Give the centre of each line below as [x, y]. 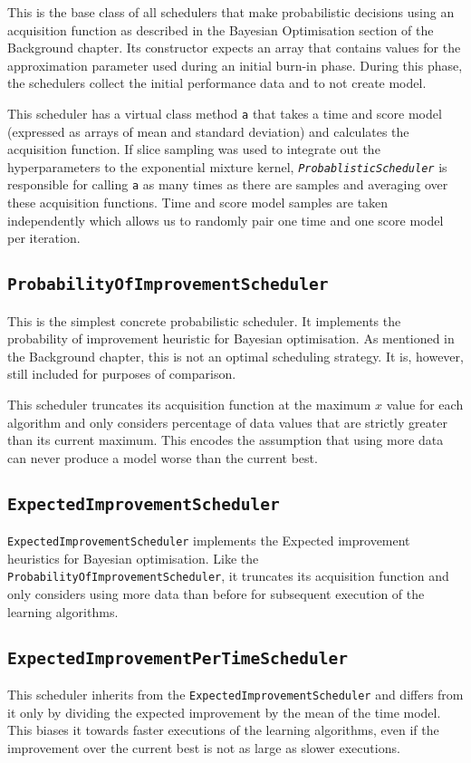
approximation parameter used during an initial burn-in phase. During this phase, [235, 65]
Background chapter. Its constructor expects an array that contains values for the [234, 48]
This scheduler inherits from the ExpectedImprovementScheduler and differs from [235, 695]
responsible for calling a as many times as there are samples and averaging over [228, 184]
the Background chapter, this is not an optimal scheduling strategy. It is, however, [235, 356]
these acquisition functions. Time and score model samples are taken [198, 203]
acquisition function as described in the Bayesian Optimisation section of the [221, 29]
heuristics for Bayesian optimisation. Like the [133, 558]
